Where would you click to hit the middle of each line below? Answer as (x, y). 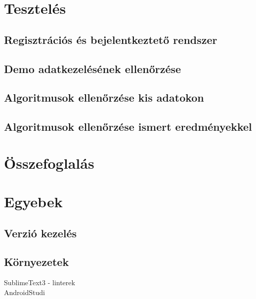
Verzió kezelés (41, 233)
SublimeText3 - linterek (40, 282)
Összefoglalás (49, 163)
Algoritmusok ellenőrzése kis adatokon (104, 97)
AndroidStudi (24, 292)
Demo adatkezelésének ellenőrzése (93, 68)
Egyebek (33, 202)
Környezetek (37, 262)
